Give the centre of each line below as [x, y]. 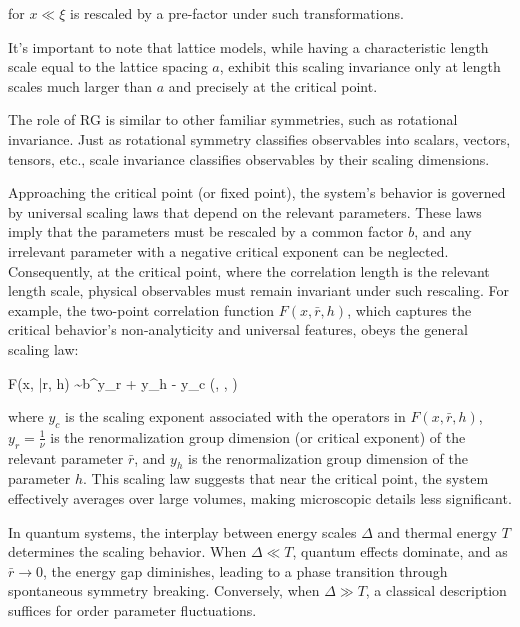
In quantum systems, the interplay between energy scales [182, 531]
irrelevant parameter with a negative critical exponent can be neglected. [228, 250]
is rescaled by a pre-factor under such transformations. [237, 13]
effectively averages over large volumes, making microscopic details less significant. [260, 498]
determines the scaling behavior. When [127, 551]
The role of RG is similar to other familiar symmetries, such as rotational [233, 119]
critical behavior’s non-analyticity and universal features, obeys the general [238, 329]
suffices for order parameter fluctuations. [132, 610]
